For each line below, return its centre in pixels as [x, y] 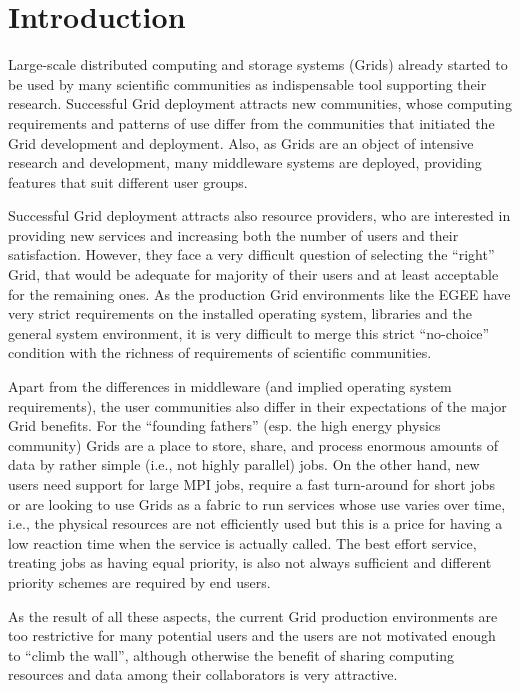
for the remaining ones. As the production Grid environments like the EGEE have [259, 293]
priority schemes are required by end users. [139, 581]
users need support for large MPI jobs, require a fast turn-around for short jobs [251, 484]
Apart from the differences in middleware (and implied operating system [230, 386]
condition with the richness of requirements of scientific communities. [220, 352]
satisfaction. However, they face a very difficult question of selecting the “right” [251, 254]
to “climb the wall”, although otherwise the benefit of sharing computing [231, 654]
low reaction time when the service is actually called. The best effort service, [242, 542]
